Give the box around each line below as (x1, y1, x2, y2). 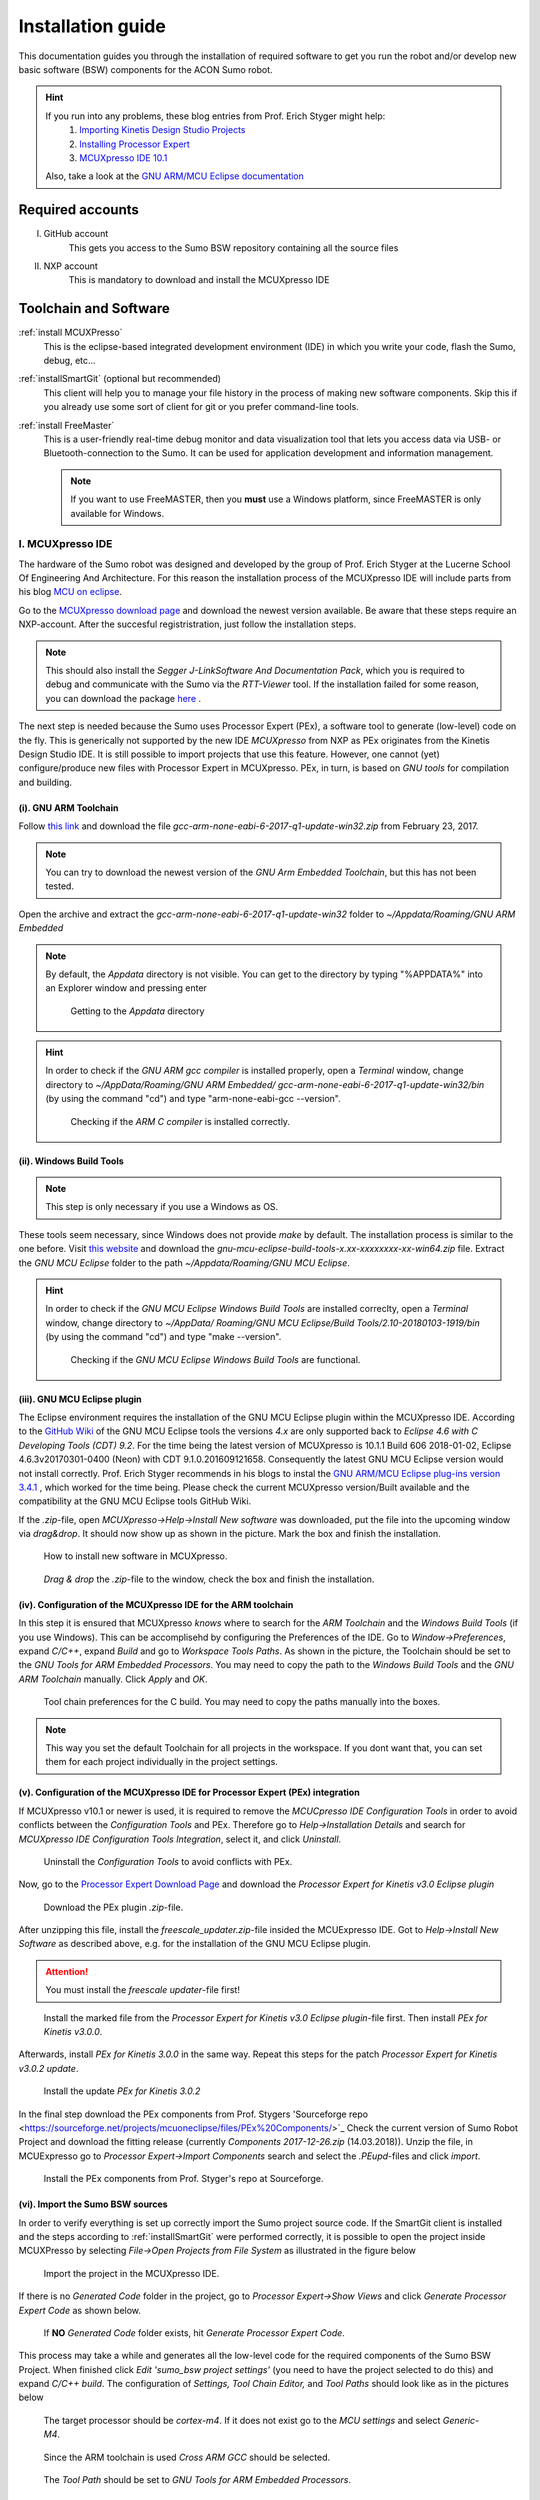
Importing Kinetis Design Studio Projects (79, 124, 246, 136)
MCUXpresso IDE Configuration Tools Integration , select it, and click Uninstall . (18, 1833, 342, 1845)
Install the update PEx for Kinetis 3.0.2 (43, 2085, 201, 2097)
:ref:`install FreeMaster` (18, 419, 115, 431)
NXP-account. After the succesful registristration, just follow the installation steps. (18, 618, 357, 630)
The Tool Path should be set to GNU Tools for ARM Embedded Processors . (43, 2474, 352, 2486)
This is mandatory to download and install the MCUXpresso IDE (68, 274, 330, 286)
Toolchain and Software (18, 300, 170, 317)
